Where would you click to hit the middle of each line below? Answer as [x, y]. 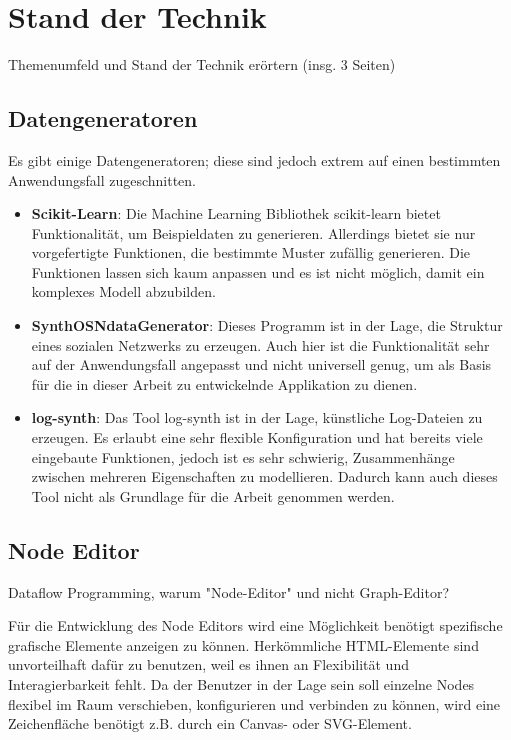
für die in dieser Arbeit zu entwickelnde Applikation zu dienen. [224, 383]
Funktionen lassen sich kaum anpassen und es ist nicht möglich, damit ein [258, 271]
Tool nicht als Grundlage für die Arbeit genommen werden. [213, 495]
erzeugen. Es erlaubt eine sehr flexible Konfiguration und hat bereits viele [257, 437]
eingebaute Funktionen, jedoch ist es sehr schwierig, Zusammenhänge [243, 456]
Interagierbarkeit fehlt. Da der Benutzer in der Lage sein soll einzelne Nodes [241, 684]
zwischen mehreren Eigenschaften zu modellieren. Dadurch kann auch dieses [264, 476]
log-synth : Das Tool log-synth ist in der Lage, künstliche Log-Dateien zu [257, 417]
